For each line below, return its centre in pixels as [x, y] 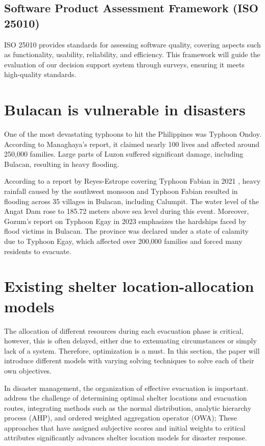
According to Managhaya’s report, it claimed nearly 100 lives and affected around [132, 144]
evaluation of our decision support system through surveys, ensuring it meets [124, 64]
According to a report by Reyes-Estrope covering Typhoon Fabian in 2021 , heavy [132, 181]
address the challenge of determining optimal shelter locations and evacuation [126, 398]
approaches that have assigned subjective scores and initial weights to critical [125, 427]
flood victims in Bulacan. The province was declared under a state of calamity [126, 231]
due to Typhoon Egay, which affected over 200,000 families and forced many [123, 241]
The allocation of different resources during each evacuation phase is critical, [124, 330]
